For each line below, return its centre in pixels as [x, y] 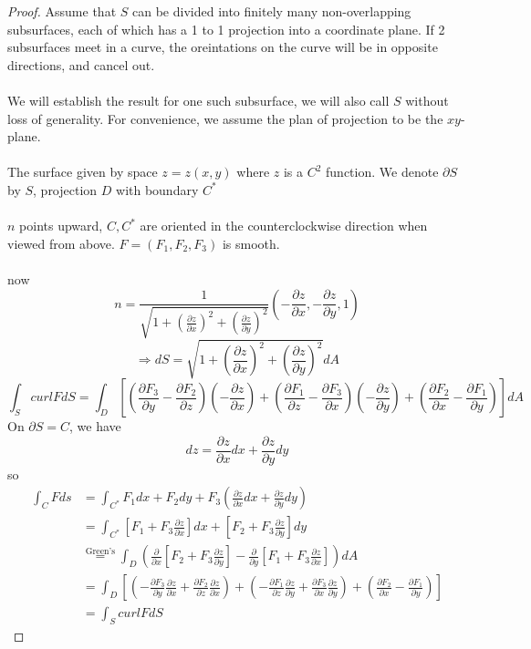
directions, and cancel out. [81, 64]
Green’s [100, 551]
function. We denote [382, 172]
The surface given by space [83, 172]
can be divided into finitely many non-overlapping [272, 11]
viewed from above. [61, 243]
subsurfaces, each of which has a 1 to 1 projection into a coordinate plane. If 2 [226, 29]
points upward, [61, 226]
